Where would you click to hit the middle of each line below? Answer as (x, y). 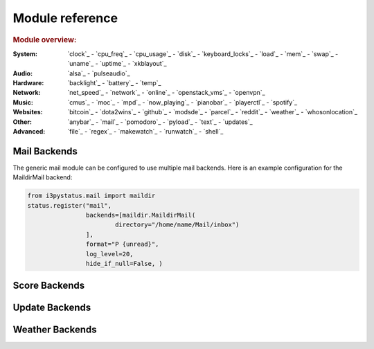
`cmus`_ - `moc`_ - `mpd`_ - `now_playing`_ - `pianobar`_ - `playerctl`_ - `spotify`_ (182, 102)
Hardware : (28, 82)
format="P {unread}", (122, 244)
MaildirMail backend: (43, 177)
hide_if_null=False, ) (124, 263)
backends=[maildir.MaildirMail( (141, 215)
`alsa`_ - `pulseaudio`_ (99, 73)
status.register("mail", (70, 205)
